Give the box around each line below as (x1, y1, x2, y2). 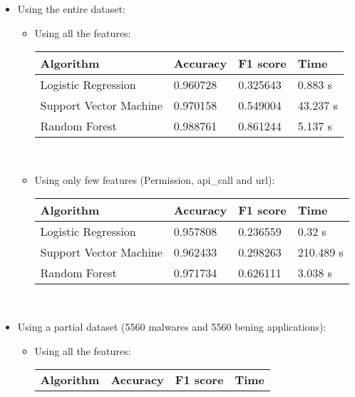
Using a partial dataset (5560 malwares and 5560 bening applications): (17, 319, 326, 334)
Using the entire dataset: (17, 1, 125, 16)
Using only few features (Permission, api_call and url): (34, 172, 275, 187)
